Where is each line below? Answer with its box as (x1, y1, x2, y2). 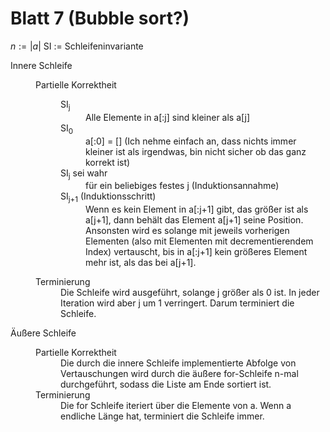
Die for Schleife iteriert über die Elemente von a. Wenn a (60, 400, 292, 412)
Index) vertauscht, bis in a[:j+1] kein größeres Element (85, 246, 308, 258)
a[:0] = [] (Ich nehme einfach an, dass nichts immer (85, 135, 297, 147)
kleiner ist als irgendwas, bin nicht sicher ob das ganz (85, 145, 307, 157)
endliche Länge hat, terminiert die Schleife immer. (60, 410, 265, 422)
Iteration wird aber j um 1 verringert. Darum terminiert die (60, 297, 295, 309)
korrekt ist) (85, 156, 131, 168)
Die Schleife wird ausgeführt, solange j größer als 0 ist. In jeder (60, 287, 320, 299)
